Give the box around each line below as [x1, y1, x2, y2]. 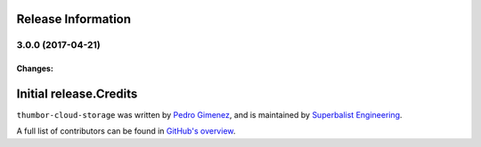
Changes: [16, 63, 53, 74]
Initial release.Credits [16, 87, 138, 101]
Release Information [16, 12, 132, 27]
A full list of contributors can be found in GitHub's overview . [16, 126, 236, 136]
